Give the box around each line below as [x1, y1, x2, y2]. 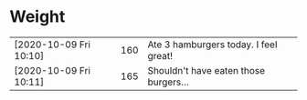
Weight [9, 6, 66, 27]
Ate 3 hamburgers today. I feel [147, 38, 278, 51]
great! [147, 49, 174, 62]
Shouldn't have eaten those [147, 64, 266, 76]
